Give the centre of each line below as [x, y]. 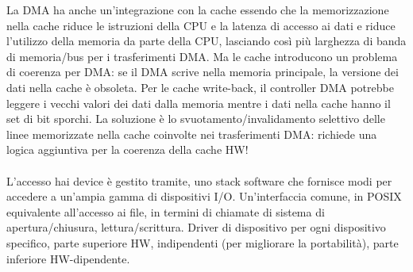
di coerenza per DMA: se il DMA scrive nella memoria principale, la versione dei [203, 72]
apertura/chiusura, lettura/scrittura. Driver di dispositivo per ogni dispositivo [196, 227]
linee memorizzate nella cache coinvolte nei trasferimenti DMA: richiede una [192, 134]
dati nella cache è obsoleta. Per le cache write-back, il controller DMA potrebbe [200, 87]
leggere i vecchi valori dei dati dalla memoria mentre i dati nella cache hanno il [199, 103]
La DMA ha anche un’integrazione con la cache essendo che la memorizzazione [198, 10]
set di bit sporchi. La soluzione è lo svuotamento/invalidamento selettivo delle [196, 119]
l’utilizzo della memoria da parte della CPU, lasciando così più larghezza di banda [206, 41]
